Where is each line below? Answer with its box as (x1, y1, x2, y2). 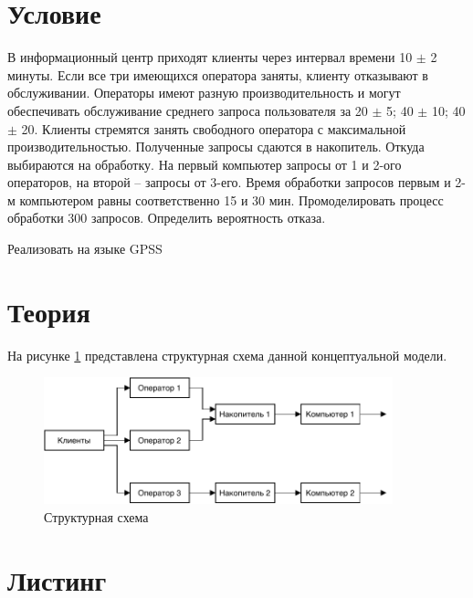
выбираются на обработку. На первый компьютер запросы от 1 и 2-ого (7, 154, 402, 173)
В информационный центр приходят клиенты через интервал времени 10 (7, 47, 413, 67)
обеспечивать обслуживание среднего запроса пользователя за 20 (7, 100, 368, 120)
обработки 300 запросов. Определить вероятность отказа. (7, 208, 326, 227)
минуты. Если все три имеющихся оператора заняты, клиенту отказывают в (7, 65, 428, 84)
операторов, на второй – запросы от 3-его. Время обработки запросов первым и (7, 173, 451, 192)
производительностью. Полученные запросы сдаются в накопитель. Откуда (7, 137, 425, 156)
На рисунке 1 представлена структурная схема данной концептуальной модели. (7, 345, 447, 364)
